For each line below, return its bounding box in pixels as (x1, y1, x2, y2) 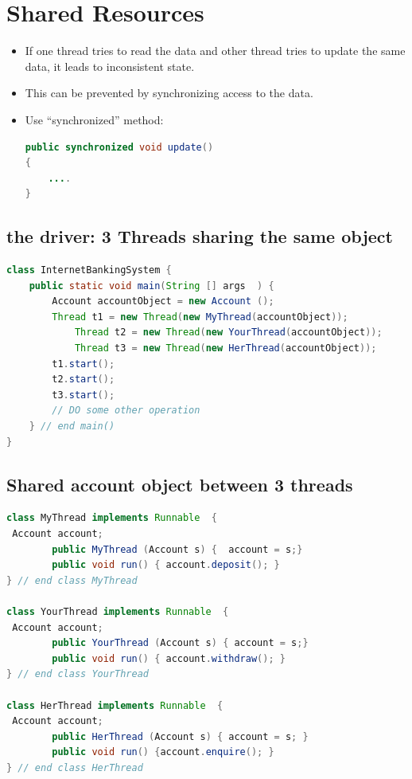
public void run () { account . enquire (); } (52, 746, 274, 758)
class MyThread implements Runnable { (6, 512, 217, 524)
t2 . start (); (52, 374, 115, 386)
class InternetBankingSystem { (6, 264, 172, 276)
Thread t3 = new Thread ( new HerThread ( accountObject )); (74, 343, 377, 354)
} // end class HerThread (6, 761, 143, 773)
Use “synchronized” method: (25, 111, 164, 127)
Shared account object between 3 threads (6, 472, 353, 496)
